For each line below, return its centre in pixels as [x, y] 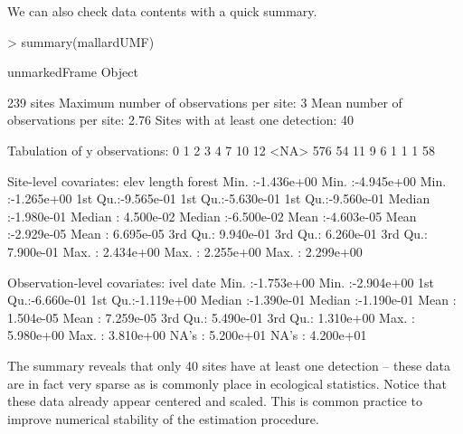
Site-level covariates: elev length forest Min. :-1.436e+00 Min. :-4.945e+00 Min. [227, 180]
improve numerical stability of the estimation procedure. [163, 418]
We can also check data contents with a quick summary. [162, 11]
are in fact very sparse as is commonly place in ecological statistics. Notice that [227, 383]
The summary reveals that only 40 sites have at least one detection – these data [229, 365]
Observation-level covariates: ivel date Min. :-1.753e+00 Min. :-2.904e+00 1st [221, 282]
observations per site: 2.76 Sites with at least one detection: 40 [181, 120]
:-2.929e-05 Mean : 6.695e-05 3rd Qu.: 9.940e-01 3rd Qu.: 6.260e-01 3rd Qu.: [217, 234]
